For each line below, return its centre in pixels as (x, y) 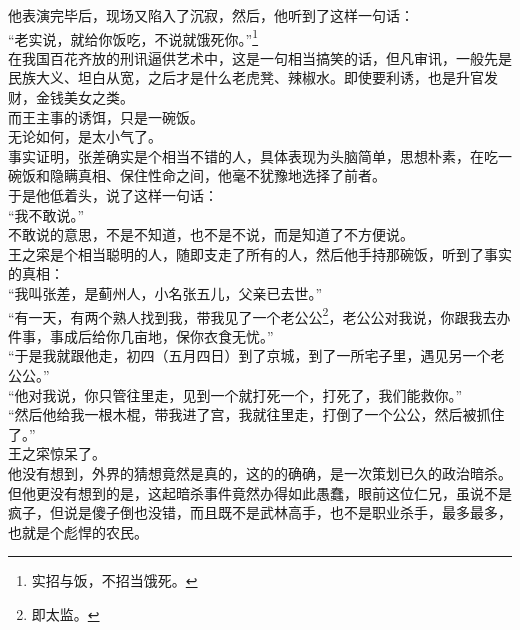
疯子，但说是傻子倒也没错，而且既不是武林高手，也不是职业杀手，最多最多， (260, 512)
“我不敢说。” (46, 214)
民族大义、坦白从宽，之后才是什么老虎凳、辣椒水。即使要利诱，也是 (232, 77)
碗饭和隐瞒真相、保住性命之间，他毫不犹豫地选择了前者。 (197, 175)
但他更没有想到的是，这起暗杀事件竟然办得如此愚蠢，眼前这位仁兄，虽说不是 (260, 492)
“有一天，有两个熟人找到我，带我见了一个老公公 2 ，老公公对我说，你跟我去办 (259, 315)
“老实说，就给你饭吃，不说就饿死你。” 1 (133, 37)
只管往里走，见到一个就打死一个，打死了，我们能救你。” (280, 394)
